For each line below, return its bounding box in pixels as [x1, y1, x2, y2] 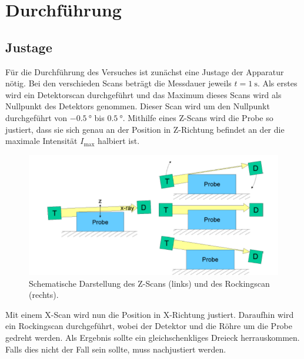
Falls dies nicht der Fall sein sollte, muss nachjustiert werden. [5, 343, 226, 355]
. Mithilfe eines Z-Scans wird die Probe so [122, 111, 273, 123]
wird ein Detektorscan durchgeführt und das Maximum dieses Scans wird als [5, 88, 282, 100]
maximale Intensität [5, 135, 78, 147]
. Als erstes [257, 77, 298, 89]
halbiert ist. [98, 135, 140, 147]
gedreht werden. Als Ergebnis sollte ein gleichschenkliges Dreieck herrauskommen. [5, 331, 300, 344]
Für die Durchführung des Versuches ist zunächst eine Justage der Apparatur [5, 65, 284, 78]
